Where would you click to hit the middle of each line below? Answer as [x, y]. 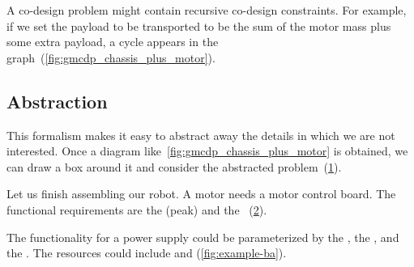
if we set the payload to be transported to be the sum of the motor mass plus [199, 25]
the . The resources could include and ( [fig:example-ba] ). [147, 253]
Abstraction [57, 101]
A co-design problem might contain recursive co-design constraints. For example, [207, 10]
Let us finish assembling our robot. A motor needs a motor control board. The [201, 194]
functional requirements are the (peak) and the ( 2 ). [137, 209]
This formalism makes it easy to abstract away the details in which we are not [201, 135]
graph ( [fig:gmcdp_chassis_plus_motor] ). [111, 57]
